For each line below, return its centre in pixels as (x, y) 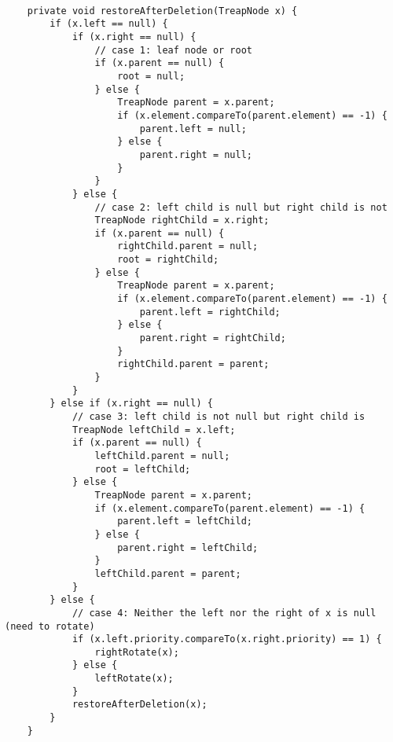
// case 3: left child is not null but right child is (219, 417)
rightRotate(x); (137, 652)
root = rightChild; (168, 260)
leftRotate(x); (134, 679)
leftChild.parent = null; (162, 455)
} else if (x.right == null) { (131, 404)
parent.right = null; (196, 154)
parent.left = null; (193, 129)
